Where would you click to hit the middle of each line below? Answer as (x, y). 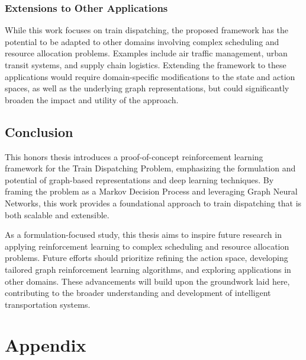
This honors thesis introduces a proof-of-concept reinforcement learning (134, 156)
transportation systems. (48, 304)
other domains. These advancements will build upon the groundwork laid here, (147, 281)
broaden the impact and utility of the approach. (92, 99)
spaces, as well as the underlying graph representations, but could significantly (147, 88)
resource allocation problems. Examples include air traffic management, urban (146, 53)
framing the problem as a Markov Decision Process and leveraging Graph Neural (151, 191)
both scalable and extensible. (57, 214)
